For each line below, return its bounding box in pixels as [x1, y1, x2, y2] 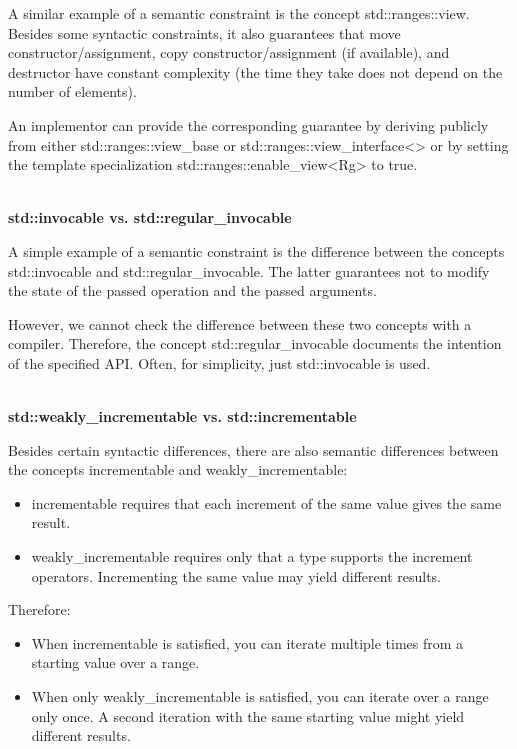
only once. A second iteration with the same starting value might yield [31, 705, 465, 726]
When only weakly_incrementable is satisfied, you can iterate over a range [31, 686, 489, 707]
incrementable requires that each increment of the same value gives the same [31, 492, 502, 513]
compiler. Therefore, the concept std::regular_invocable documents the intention [8, 333, 502, 354]
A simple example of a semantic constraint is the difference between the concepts [8, 240, 505, 261]
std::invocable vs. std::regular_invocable [8, 207, 292, 228]
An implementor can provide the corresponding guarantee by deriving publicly [8, 114, 489, 135]
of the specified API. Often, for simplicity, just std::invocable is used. [8, 352, 431, 373]
